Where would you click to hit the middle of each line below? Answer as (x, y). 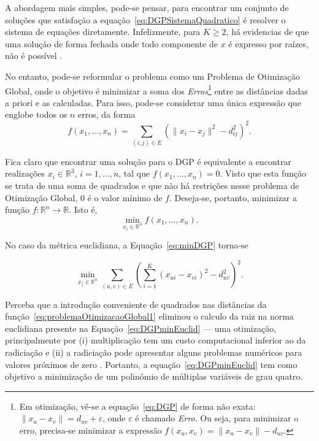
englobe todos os (36, 114)
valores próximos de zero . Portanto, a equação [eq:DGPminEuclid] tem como (151, 364)
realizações (25, 173)
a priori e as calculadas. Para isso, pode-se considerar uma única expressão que (153, 102)
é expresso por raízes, (268, 43)
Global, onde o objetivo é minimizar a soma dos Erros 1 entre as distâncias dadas (156, 90)
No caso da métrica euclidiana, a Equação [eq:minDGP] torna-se (127, 245)
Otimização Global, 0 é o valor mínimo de (84, 197)
